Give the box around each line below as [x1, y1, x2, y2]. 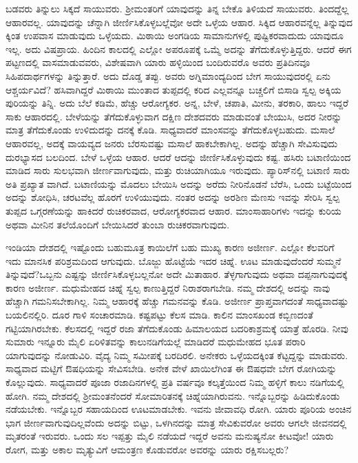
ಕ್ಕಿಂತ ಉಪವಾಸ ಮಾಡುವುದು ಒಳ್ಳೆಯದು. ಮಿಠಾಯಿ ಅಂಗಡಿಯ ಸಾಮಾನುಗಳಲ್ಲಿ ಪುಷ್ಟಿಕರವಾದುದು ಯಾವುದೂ [6, 28, 344, 43]
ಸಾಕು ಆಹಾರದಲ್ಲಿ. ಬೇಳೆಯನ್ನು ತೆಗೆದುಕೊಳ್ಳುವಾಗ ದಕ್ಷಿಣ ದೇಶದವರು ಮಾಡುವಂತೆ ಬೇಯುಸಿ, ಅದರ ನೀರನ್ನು [6, 109, 342, 123]
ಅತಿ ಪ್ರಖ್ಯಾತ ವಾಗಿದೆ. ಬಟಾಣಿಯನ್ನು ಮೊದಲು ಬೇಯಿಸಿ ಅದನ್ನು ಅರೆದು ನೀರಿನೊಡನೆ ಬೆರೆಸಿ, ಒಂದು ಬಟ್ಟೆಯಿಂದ [6, 176, 352, 191]
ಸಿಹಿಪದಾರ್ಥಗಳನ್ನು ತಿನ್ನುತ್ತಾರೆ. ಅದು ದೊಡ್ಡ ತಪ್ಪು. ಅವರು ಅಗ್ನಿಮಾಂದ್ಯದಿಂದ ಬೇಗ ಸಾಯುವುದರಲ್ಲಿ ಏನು [6, 68, 330, 83]
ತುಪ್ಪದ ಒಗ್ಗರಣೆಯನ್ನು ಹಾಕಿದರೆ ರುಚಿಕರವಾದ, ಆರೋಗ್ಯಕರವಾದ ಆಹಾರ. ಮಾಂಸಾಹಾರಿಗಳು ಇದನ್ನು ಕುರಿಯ [6, 203, 341, 217]
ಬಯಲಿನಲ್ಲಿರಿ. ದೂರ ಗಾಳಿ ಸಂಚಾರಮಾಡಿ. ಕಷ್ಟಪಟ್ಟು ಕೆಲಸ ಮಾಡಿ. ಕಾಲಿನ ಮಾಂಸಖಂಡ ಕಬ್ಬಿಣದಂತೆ [6, 308, 313, 322]
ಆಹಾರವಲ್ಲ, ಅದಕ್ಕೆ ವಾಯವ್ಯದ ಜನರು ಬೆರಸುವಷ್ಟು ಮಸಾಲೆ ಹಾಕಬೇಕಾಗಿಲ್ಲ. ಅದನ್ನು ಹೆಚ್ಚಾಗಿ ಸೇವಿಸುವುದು [6, 136, 338, 150]
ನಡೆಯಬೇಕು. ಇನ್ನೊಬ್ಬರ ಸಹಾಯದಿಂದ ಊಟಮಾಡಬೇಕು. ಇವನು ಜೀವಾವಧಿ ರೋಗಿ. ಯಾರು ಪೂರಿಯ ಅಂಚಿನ [6, 402, 352, 416]
